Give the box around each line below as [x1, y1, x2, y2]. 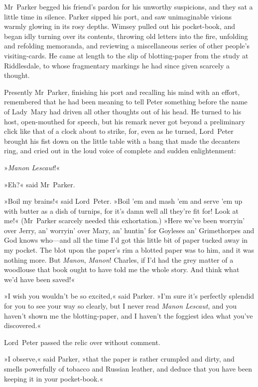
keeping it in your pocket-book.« [4, 373, 104, 384]
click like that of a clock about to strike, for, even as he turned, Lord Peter [4, 126, 234, 136]
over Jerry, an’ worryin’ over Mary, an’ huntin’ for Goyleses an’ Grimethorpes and [4, 225, 255, 235]
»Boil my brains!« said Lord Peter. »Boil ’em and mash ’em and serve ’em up [4, 196, 243, 206]
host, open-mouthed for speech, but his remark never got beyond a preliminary [4, 116, 245, 126]
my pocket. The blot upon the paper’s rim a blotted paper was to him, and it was [4, 245, 255, 255]
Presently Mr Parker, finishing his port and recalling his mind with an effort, [4, 86, 240, 97]
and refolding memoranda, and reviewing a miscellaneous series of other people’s [4, 40, 250, 51]
